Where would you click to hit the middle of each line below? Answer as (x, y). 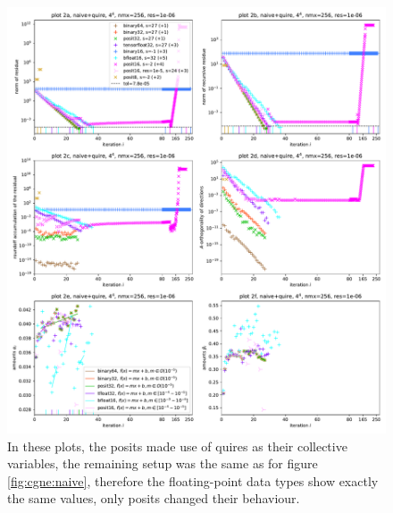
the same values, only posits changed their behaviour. (154, 498)
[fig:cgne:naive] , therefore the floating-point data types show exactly (193, 480)
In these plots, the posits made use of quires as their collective (177, 446)
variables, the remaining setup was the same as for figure (163, 463)
